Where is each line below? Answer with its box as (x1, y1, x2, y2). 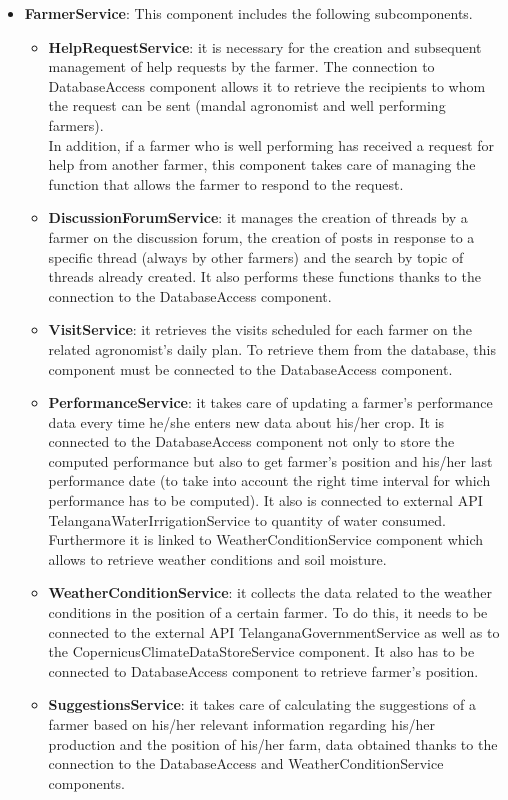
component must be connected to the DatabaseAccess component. (48, 358, 453, 379)
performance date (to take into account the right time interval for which (48, 470, 491, 491)
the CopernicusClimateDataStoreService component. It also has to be (48, 641, 475, 662)
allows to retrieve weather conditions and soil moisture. (48, 548, 387, 569)
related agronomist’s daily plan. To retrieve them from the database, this (48, 338, 496, 359)
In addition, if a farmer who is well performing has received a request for (48, 134, 494, 155)
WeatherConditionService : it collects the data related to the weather (48, 582, 492, 603)
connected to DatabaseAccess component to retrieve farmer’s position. (48, 660, 479, 681)
